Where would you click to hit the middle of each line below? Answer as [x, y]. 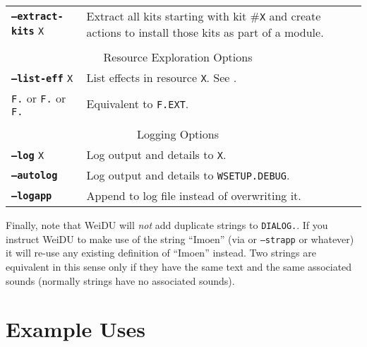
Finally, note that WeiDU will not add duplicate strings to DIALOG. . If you [167, 225]
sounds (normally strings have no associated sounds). [120, 280]
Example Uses [76, 329]
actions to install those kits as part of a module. [205, 32]
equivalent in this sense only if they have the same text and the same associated [179, 266]
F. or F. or [39, 98]
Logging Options [178, 134]
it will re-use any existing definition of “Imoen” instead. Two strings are [161, 253]
